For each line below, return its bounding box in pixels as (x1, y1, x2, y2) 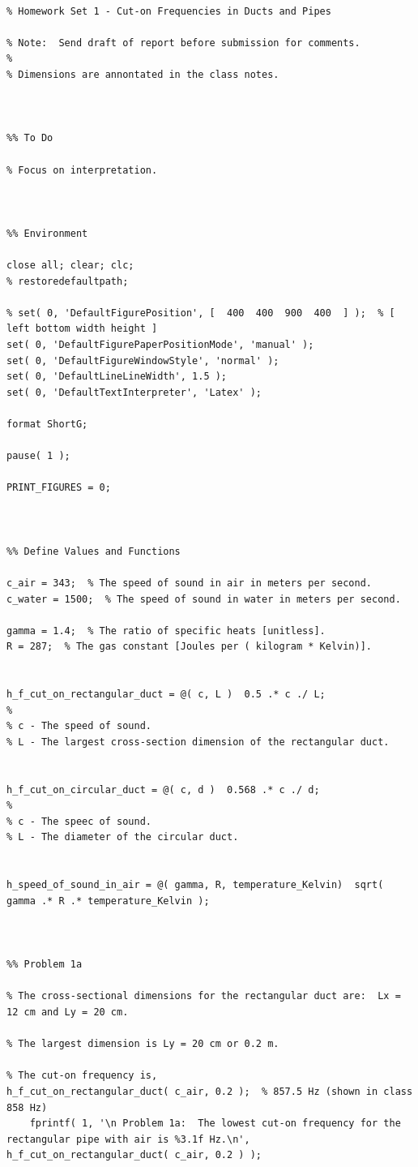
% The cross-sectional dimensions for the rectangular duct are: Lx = (6, 990, 401, 1002)
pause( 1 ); (6, 450, 70, 462)
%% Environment (6, 227, 88, 239)
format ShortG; (6, 418, 88, 431)
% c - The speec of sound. (6, 815, 151, 827)
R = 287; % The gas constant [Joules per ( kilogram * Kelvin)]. (6, 641, 373, 653)
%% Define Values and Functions (6, 545, 181, 557)
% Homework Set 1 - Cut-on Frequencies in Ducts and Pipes (6, 5, 331, 17)
